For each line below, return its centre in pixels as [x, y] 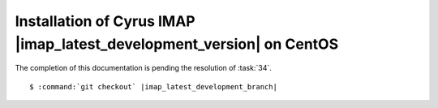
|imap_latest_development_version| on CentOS [177, 44]
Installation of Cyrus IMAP [105, 21]
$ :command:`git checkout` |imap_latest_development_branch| [153, 86]
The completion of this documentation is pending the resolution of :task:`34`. [143, 68]
